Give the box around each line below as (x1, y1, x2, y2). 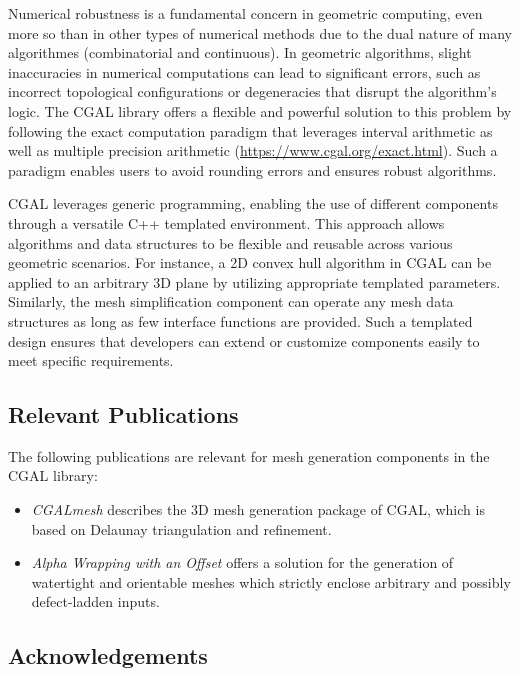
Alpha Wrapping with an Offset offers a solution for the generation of (31, 552, 454, 573)
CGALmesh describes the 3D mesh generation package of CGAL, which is (31, 499, 485, 520)
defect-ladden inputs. (31, 591, 160, 612)
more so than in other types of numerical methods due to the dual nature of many (8, 22, 512, 43)
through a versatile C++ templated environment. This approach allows (8, 212, 445, 233)
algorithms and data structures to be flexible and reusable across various (8, 232, 453, 253)
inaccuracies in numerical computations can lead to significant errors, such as (8, 61, 481, 82)
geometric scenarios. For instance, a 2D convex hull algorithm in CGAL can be (8, 252, 492, 273)
